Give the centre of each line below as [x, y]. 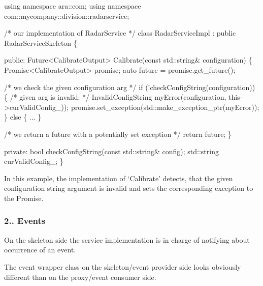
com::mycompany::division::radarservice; [67, 16]
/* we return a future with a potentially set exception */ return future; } [118, 134]
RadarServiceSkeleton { [41, 42]
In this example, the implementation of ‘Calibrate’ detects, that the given [119, 178]
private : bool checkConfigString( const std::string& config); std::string [111, 151]
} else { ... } [23, 117]
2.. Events [25, 221]
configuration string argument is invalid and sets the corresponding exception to [129, 188]
